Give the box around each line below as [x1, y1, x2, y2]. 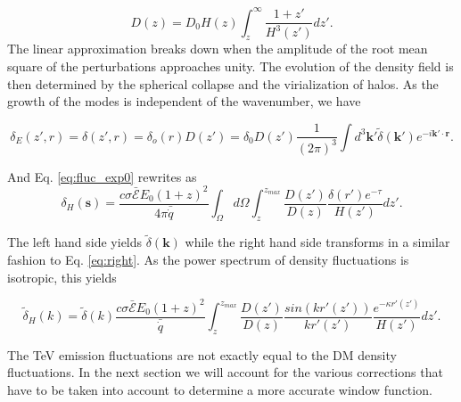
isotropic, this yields [7, 267, 117, 286]
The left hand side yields [7, 233, 143, 251]
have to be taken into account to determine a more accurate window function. [7, 381, 432, 399]
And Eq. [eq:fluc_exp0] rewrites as [7, 167, 197, 185]
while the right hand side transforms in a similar [185, 233, 450, 251]
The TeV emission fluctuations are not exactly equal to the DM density [7, 345, 397, 364]
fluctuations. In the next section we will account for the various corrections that [7, 363, 443, 381]
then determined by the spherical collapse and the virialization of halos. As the [7, 74, 439, 93]
